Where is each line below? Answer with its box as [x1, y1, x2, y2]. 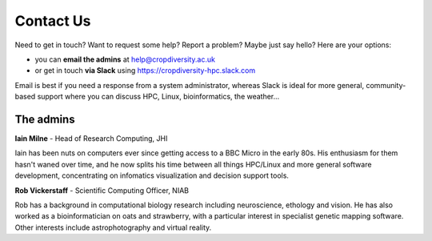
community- [365, 80, 406, 90]
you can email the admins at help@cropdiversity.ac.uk [34, 54, 216, 64]
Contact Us [14, 12, 91, 30]
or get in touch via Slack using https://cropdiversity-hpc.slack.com [34, 66, 256, 75]
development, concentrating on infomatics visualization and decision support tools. [14, 171, 290, 180]
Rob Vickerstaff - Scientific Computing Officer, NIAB [14, 185, 190, 195]
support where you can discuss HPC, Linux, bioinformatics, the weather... [37, 92, 280, 102]
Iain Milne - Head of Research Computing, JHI [14, 134, 168, 143]
